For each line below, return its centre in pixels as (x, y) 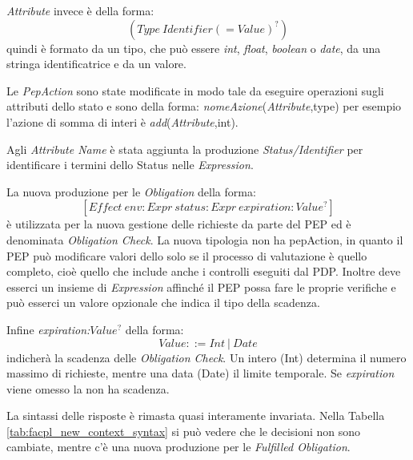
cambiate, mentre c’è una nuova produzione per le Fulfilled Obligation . (178, 447)
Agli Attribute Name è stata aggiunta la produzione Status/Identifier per (185, 149)
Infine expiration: (48, 329)
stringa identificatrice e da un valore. (96, 64)
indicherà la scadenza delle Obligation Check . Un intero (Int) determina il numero (206, 357)
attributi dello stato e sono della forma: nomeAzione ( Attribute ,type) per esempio (204, 106)
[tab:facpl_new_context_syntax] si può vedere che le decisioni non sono (184, 431)
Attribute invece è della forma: (80, 10)
